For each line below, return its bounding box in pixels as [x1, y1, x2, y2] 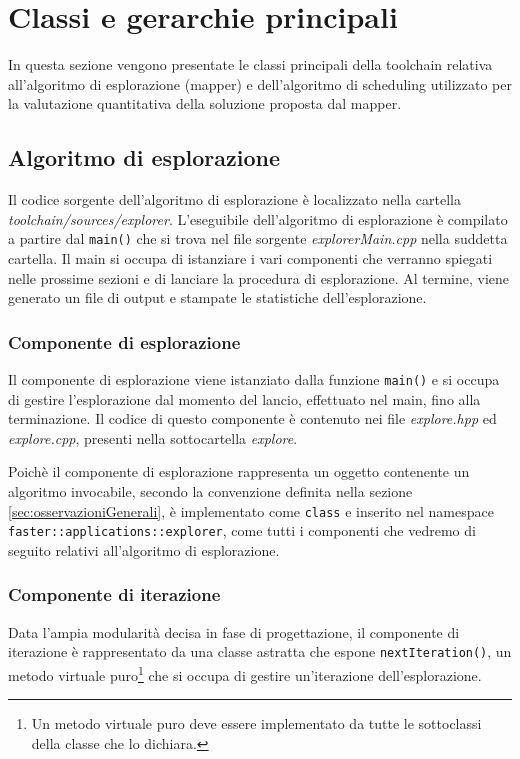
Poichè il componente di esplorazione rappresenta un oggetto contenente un [8, 461, 470, 482]
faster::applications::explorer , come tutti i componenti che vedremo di [8, 520, 476, 541]
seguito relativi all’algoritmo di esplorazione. [8, 539, 280, 560]
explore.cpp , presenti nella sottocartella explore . [8, 427, 298, 448]
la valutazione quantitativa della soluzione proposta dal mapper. [8, 93, 402, 114]
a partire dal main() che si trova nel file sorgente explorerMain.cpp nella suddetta [8, 228, 508, 249]
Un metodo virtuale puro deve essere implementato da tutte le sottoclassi [31, 713, 482, 734]
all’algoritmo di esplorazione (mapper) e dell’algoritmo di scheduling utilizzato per [8, 73, 512, 94]
